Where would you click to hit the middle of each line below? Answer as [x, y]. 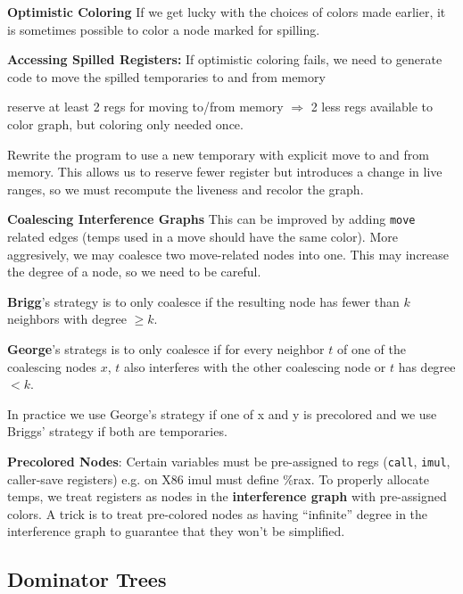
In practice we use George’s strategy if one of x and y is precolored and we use [222, 413]
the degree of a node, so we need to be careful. [134, 272]
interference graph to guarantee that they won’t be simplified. [176, 531]
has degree [427, 366]
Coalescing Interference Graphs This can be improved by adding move [211, 219]
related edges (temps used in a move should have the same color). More [203, 236]
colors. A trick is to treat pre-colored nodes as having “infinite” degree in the [218, 513]
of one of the [371, 348]
